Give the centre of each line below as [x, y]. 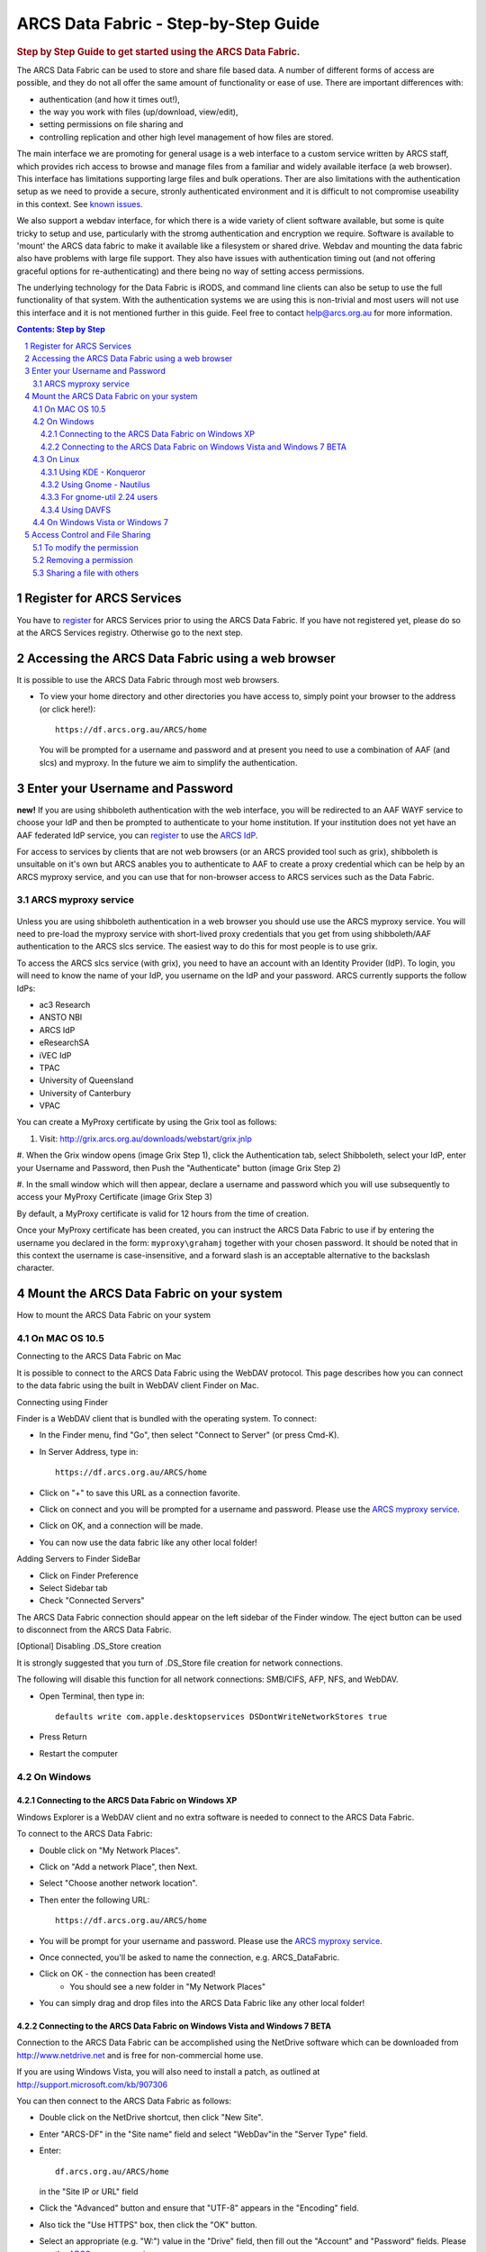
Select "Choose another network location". [118, 1884]
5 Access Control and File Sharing [88, 535]
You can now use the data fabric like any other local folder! [148, 1542]
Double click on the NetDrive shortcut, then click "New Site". [151, 2118]
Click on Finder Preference [89, 1575]
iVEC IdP [55, 1055]
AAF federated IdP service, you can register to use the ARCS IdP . [137, 835]
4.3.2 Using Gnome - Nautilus [95, 484]
